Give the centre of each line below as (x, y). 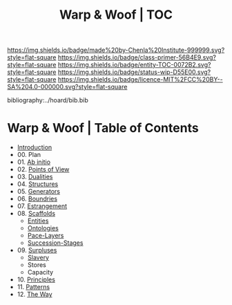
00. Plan (29, 155)
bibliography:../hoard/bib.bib (48, 100)
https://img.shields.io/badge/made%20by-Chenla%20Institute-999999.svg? (116, 50)
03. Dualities (35, 177)
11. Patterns (33, 287)
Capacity (40, 272)
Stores (37, 265)
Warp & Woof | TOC (116, 15)
